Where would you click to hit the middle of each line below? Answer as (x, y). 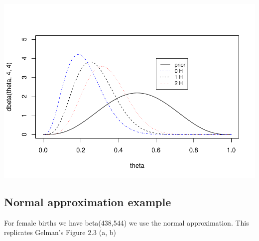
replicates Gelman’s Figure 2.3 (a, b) (60, 232)
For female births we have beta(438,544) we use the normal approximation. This (127, 222)
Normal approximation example (88, 201)
